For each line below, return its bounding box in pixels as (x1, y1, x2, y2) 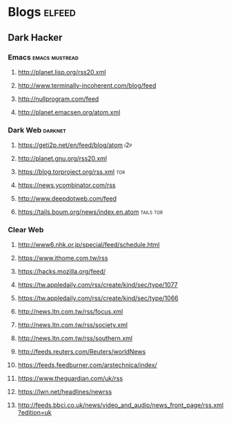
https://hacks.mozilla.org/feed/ (17, 267, 106, 276)
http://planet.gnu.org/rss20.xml (17, 155, 108, 163)
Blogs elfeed (8, 4, 77, 20)
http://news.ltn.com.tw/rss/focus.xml (17, 308, 123, 316)
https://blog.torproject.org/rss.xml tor (17, 168, 125, 176)
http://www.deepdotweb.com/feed (17, 195, 117, 203)
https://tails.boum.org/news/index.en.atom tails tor (17, 208, 163, 216)
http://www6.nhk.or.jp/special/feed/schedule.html (17, 241, 160, 249)
